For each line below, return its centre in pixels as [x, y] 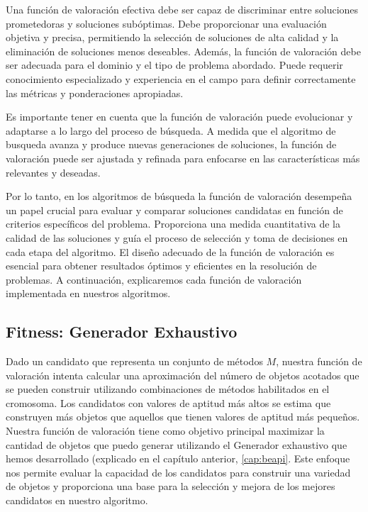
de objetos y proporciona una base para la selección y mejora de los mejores [171, 486]
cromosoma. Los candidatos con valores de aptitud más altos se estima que [168, 402]
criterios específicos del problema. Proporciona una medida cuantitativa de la [173, 224]
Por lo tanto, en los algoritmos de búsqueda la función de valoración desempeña [179, 196]
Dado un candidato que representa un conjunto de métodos [134, 361]
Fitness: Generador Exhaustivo [122, 332]
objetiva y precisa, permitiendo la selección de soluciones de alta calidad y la [172, 37]
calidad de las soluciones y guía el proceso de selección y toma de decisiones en [177, 237]
